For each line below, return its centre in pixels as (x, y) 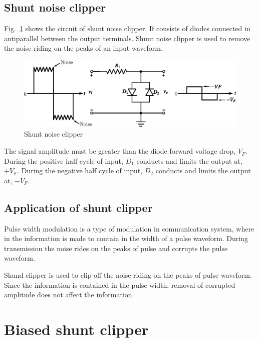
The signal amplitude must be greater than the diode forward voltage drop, (120, 151)
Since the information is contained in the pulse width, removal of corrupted (120, 284)
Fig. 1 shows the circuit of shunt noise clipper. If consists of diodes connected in (127, 28)
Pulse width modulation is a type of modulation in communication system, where (129, 228)
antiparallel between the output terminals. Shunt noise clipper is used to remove (127, 38)
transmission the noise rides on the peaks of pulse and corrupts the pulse (116, 248)
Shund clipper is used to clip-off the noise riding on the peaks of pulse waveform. (128, 275)
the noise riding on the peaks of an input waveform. (83, 48)
